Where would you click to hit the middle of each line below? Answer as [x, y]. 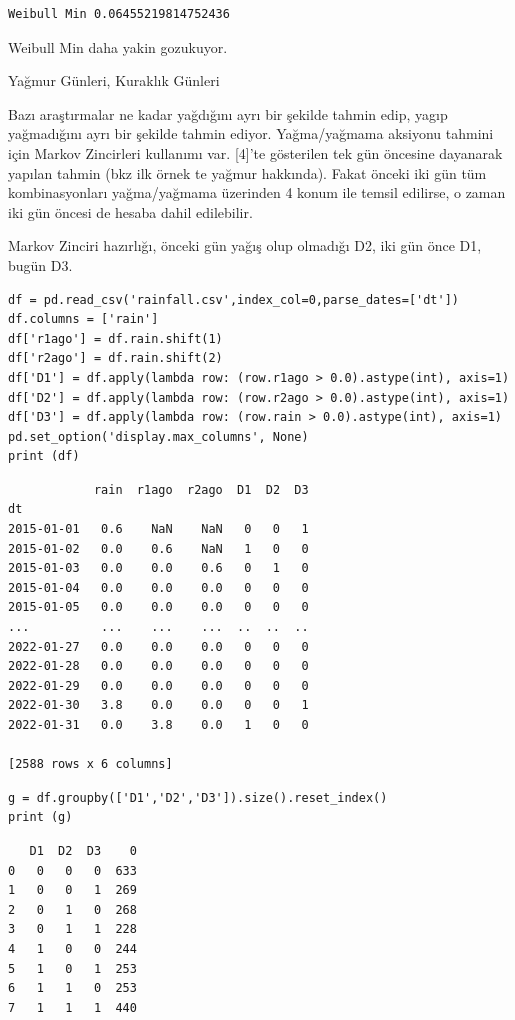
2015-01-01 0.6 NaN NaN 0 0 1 [158, 529]
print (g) [40, 817]
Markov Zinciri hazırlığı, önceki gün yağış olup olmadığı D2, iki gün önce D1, [245, 245]
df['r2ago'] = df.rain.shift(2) [115, 358]
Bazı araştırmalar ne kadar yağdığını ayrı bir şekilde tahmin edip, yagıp [228, 113]
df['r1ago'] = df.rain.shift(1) [115, 338]
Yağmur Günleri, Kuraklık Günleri [114, 80]
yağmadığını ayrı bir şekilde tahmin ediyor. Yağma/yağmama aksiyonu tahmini [251, 133]
